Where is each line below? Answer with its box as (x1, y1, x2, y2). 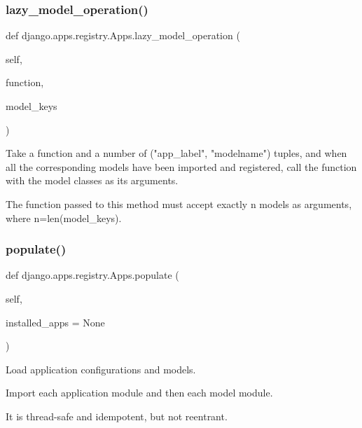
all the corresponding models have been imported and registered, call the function (6, 159, 357, 174)
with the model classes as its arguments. (6, 173, 179, 188)
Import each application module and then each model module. (6, 385, 273, 400)
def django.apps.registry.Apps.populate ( (6, 268, 179, 282)
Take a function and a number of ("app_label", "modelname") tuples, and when (6, 146, 347, 160)
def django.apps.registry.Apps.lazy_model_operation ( (6, 28, 240, 43)
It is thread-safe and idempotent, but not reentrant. (6, 408, 228, 423)
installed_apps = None (6, 315, 105, 329)
